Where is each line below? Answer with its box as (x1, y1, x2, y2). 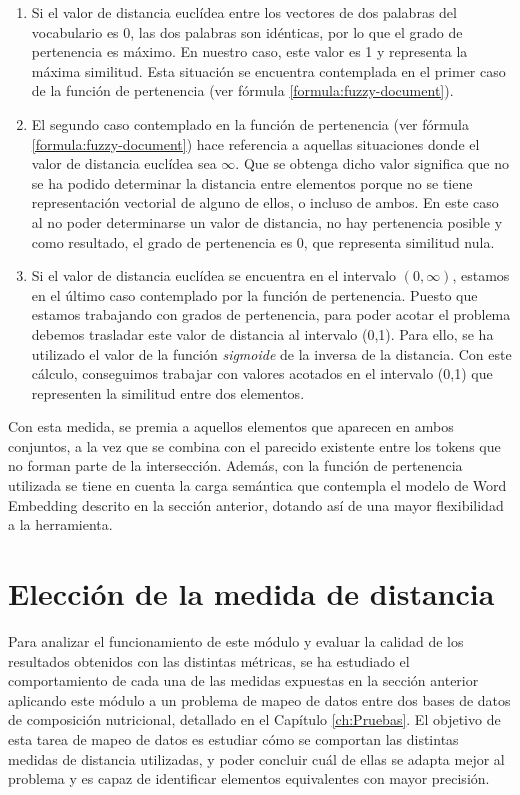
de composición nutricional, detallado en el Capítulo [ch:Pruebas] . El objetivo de (8, 709, 501, 730)
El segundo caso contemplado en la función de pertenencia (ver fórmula (31, 113, 469, 134)
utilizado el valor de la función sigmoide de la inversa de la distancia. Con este (31, 343, 512, 364)
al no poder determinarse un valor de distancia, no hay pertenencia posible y (31, 211, 503, 232)
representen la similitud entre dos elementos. (31, 382, 305, 403)
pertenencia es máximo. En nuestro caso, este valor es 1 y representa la (31, 41, 468, 62)
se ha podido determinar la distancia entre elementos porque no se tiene (31, 172, 473, 193)
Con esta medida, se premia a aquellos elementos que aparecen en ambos (8, 416, 454, 437)
